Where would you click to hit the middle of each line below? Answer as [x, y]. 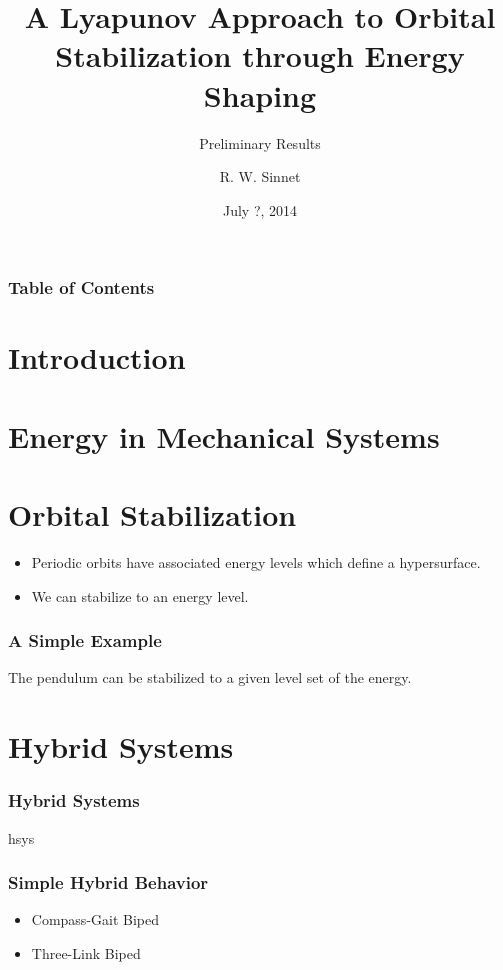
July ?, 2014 [260, 209]
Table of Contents [81, 287]
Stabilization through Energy [260, 55]
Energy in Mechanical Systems [224, 435]
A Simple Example [85, 640]
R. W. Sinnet [260, 176]
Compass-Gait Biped [95, 919]
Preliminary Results [260, 142]
